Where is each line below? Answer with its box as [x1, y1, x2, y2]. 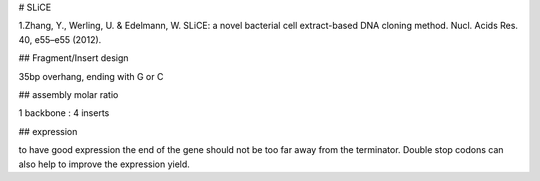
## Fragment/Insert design [18, 52, 129, 64]
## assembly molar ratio [18, 88, 119, 100]
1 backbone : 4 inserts [18, 107, 110, 119]
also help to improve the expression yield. [18, 158, 190, 170]
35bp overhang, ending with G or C [18, 70, 164, 82]
